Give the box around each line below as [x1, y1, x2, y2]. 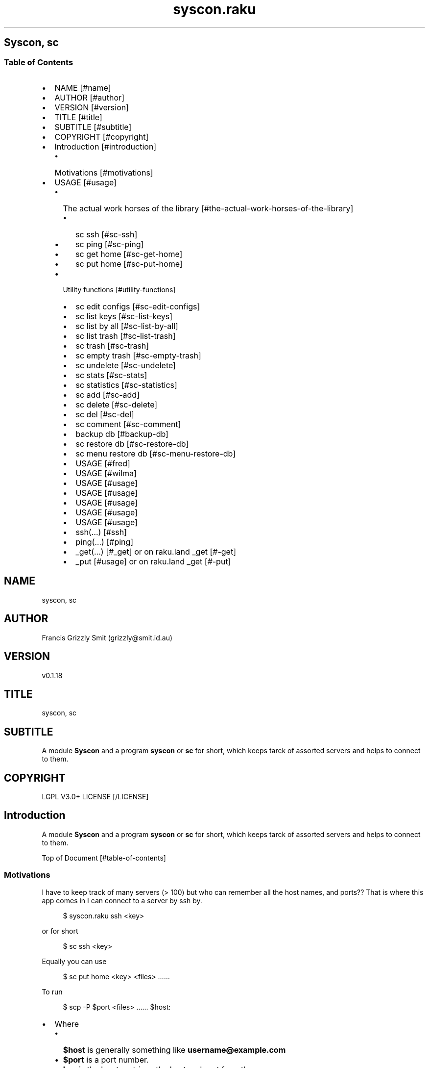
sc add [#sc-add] [75, 389, 140, 400]
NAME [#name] [54, 82, 111, 93]
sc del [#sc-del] [75, 409, 134, 419]
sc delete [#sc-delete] [75, 399, 158, 409]
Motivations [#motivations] [54, 167, 153, 178]
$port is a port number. [63, 1054, 149, 1065]
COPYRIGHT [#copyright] [54, 131, 149, 142]
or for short [42, 926, 78, 935]
